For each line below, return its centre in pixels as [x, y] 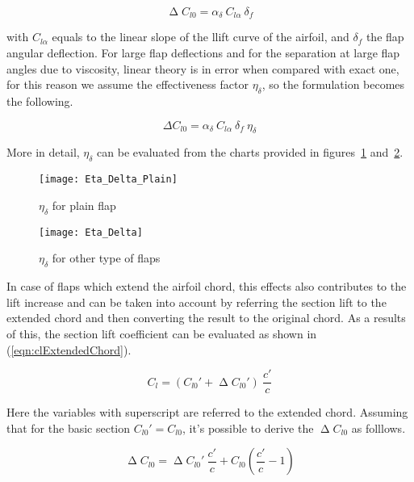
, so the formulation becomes [333, 84]
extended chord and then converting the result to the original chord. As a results [206, 318]
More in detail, [43, 152]
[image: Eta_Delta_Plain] [108, 180]
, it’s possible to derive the [248, 428]
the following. [40, 101]
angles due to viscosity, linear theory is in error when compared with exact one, [203, 68]
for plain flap [84, 205]
